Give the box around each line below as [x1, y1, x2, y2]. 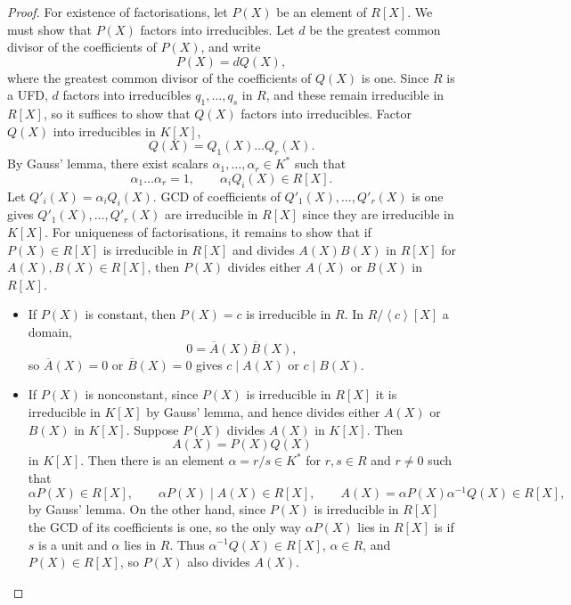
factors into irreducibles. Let [140, 20, 295, 38]
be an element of [276, 3, 367, 20]
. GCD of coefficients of [152, 186, 281, 205]
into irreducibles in [53, 121, 156, 140]
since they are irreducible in [302, 205, 454, 224]
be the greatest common [309, 20, 441, 38]
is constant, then [85, 305, 176, 323]
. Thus [169, 535, 205, 553]
